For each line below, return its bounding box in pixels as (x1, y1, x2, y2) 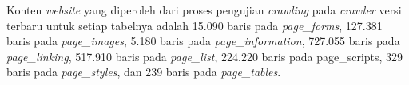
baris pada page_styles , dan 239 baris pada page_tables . (6, 64, 281, 80)
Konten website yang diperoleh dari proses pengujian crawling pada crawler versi (6, 2, 402, 17)
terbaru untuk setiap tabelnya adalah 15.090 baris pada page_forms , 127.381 (6, 17, 383, 33)
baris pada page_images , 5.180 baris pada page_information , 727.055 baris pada (6, 33, 400, 49)
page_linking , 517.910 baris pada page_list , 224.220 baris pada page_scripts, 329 (6, 48, 403, 64)
